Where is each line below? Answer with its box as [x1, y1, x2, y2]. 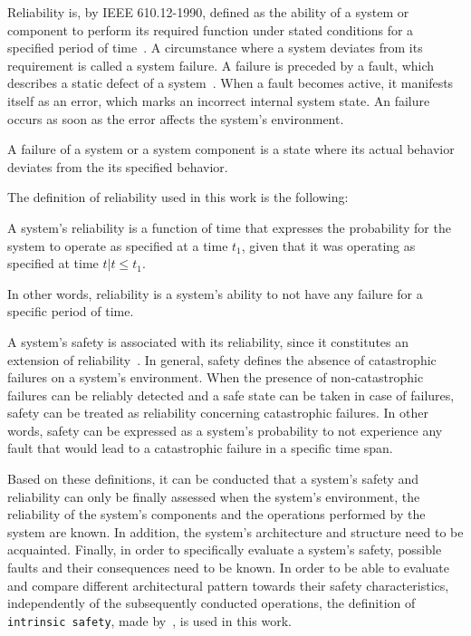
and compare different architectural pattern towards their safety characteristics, [7, 575, 449, 594]
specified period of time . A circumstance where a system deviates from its [7, 38, 423, 57]
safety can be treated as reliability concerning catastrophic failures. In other [7, 403, 428, 422]
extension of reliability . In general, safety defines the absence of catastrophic [7, 350, 437, 369]
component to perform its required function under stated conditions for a [7, 20, 414, 39]
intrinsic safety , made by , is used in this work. [7, 611, 292, 630]
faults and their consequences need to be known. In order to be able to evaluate [7, 558, 449, 577]
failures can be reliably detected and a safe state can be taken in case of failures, [7, 385, 455, 404]
